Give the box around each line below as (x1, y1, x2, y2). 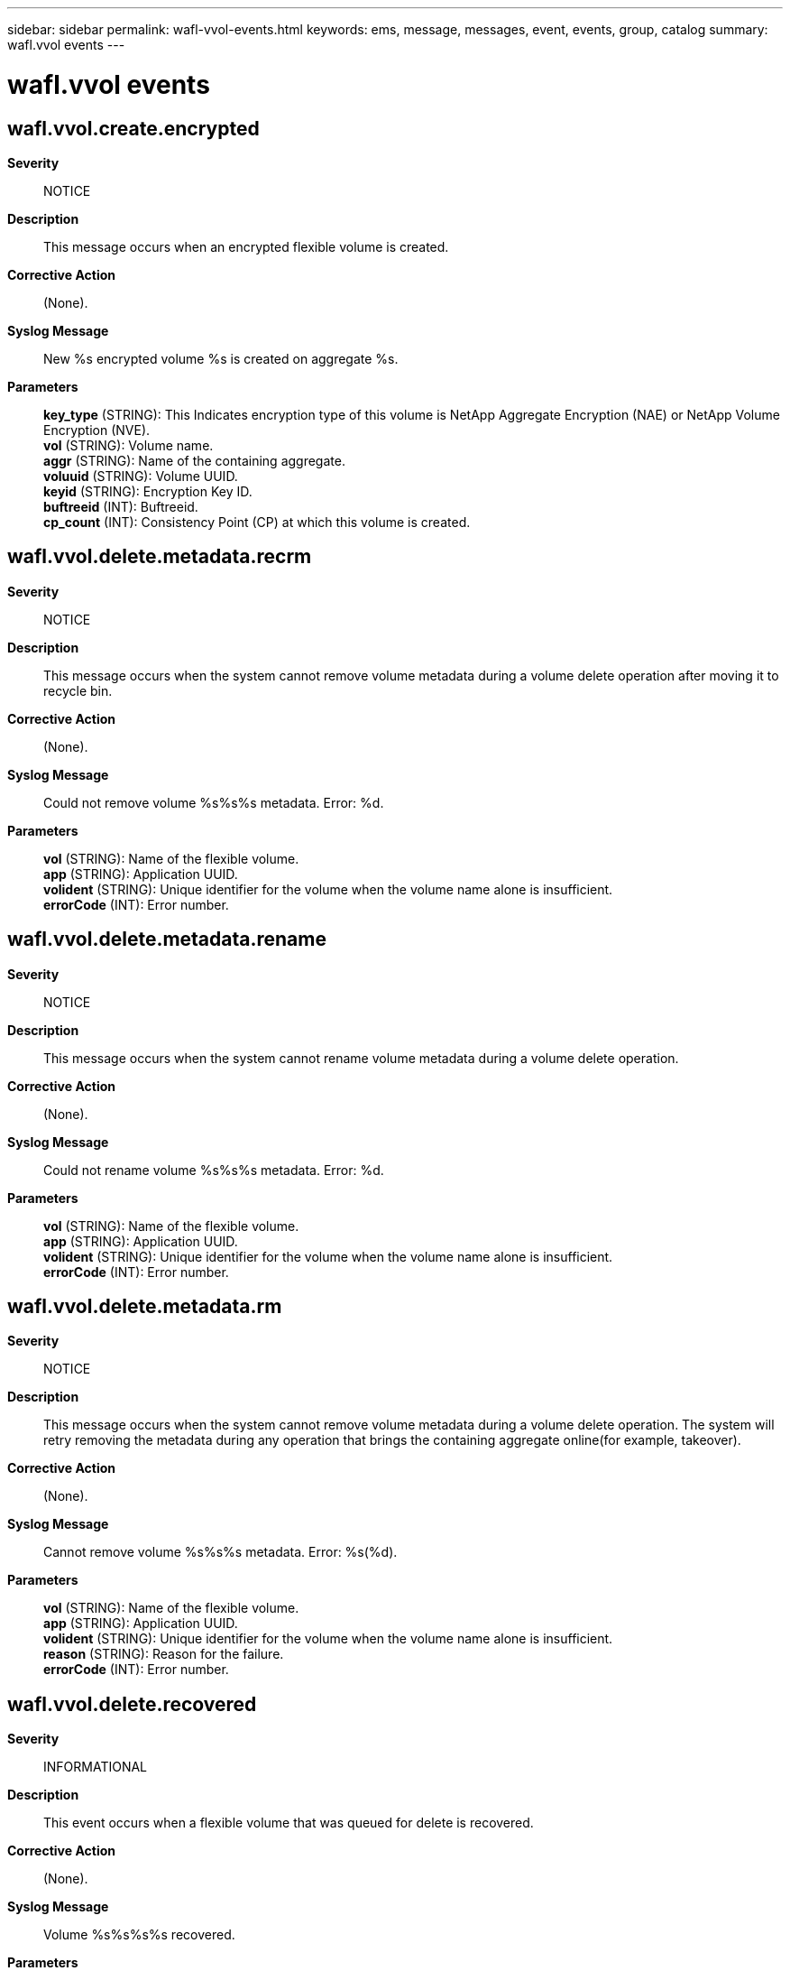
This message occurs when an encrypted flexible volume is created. (43, 238, 449, 254)
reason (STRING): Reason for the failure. (43, 1646, 284, 1662)
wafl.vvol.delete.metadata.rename (7, 928, 326, 951)
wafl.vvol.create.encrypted (7, 116, 260, 140)
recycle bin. (43, 682, 113, 699)
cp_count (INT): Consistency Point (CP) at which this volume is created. (43, 514, 471, 530)
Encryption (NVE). (43, 421, 151, 438)
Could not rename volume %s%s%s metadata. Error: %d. (43, 1161, 384, 1178)
